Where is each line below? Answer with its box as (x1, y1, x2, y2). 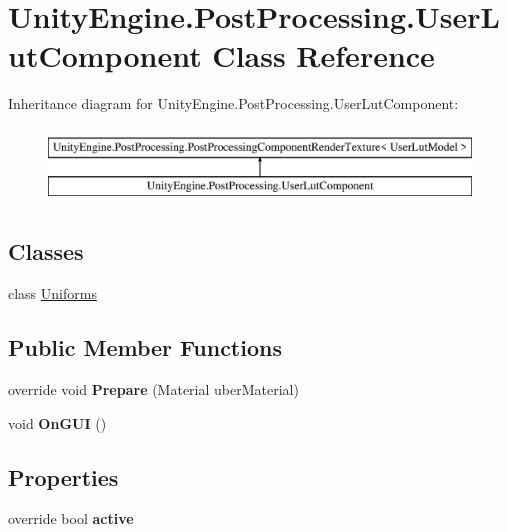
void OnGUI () (8, 412, 107, 433)
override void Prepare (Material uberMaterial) (8, 379, 299, 400)
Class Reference (212, 35, 435, 76)
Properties (8, 461, 119, 492)
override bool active (8, 508, 134, 529)
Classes (8, 236, 84, 267)
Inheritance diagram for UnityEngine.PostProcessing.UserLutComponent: (8, 93, 459, 114)
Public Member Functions (8, 332, 282, 363)
